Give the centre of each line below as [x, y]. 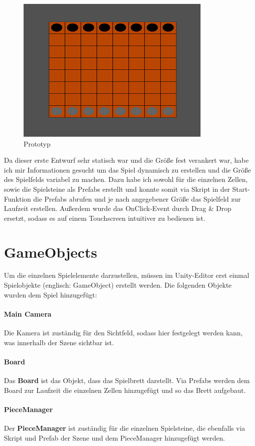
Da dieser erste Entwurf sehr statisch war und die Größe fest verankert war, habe [126, 160]
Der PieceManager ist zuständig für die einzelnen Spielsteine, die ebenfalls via [125, 428]
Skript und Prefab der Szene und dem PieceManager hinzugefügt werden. [114, 437]
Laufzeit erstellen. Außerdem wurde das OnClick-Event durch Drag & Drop [118, 208]
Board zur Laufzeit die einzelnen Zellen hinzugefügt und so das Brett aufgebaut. [125, 390]
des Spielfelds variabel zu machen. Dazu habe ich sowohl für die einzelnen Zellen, [126, 179]
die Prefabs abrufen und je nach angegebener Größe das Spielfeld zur [137, 198]
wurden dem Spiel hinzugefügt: [51, 294]
